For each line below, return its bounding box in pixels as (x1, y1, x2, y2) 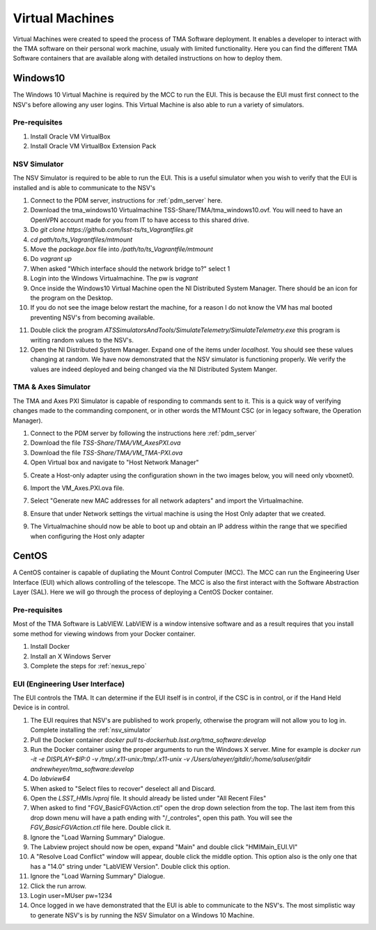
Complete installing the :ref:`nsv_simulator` (30, 726, 153, 734)
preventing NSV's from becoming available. (30, 313, 155, 322)
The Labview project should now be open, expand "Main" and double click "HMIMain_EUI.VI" (30, 842, 298, 851)
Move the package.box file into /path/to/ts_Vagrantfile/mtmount (30, 245, 214, 253)
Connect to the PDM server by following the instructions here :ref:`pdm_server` (30, 429, 258, 438)
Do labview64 (30, 775, 70, 783)
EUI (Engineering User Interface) (13, 679, 125, 688)
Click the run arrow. (30, 881, 87, 890)
